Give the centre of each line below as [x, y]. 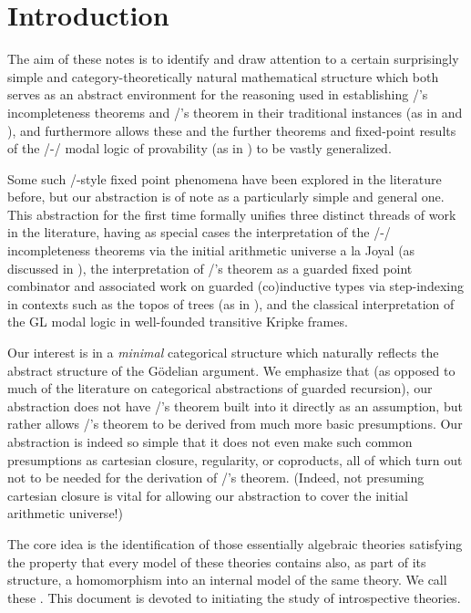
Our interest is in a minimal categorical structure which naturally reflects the [223, 353]
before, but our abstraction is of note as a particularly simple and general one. [226, 197]
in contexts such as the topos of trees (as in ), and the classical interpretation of [231, 303]
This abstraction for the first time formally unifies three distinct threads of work [232, 214]
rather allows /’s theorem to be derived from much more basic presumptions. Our [235, 424]
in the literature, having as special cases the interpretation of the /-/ [199, 232]
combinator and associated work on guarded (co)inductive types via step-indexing [235, 286]
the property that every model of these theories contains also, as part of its [217, 561]
